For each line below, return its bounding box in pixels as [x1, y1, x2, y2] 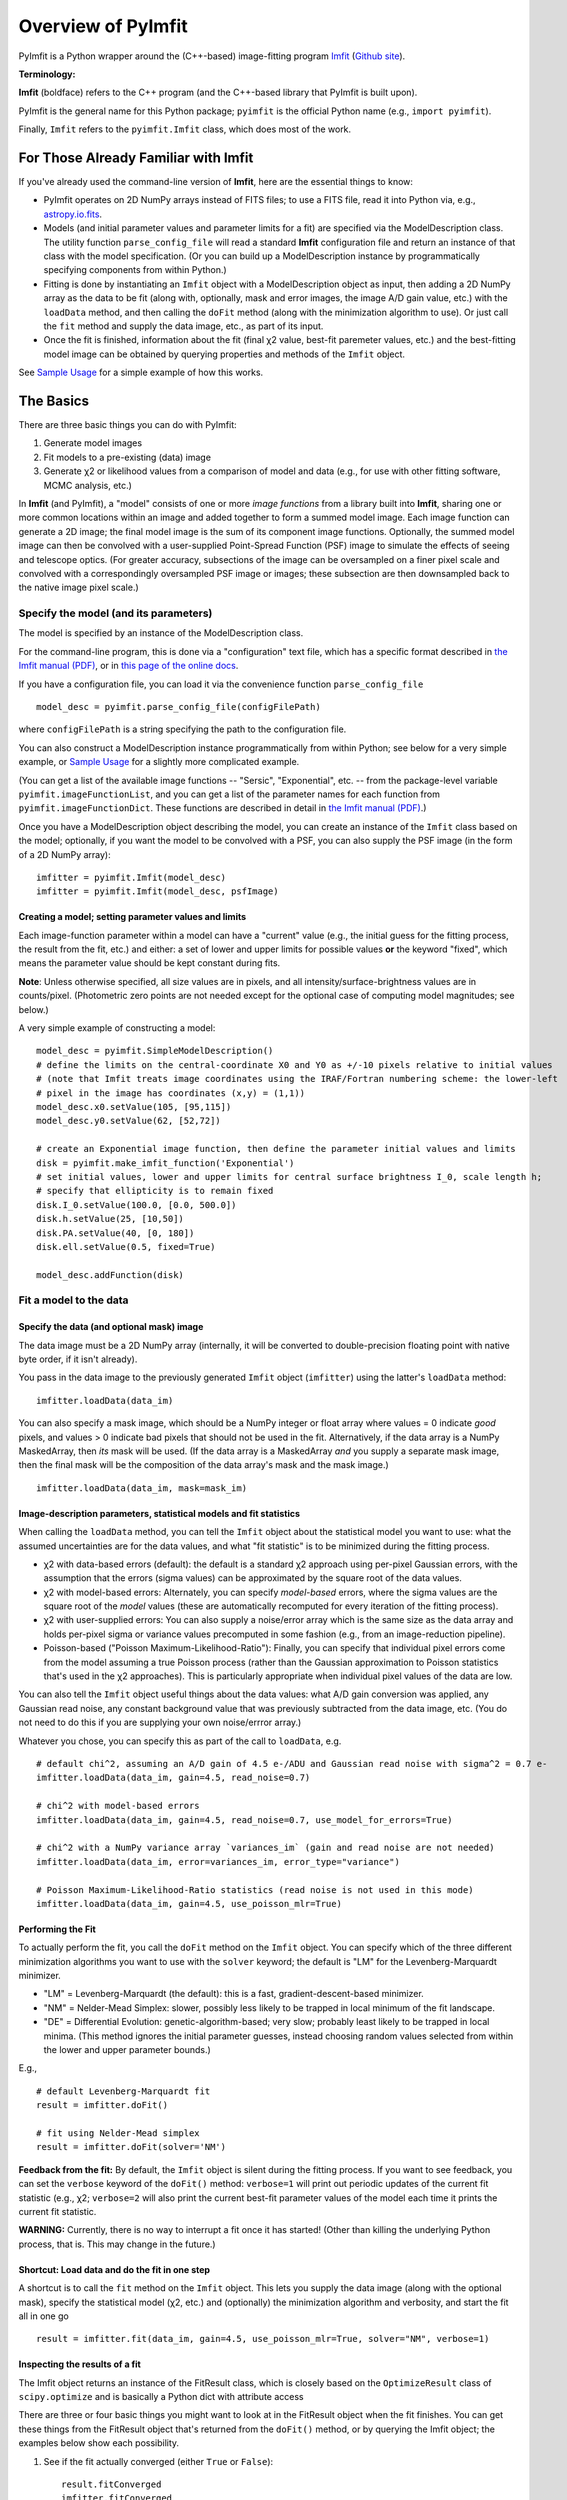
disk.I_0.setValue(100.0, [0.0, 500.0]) [36, 1199, 237, 1210]
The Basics [18, 392, 90, 409]
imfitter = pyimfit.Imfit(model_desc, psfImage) [36, 886, 279, 897]
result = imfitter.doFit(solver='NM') [36, 2141, 227, 2153]
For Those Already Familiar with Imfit [18, 149, 254, 166]
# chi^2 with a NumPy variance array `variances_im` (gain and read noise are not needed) [36, 1842, 495, 1854]
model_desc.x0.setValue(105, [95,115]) [36, 1101, 232, 1112]
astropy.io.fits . [43, 208, 103, 220]
